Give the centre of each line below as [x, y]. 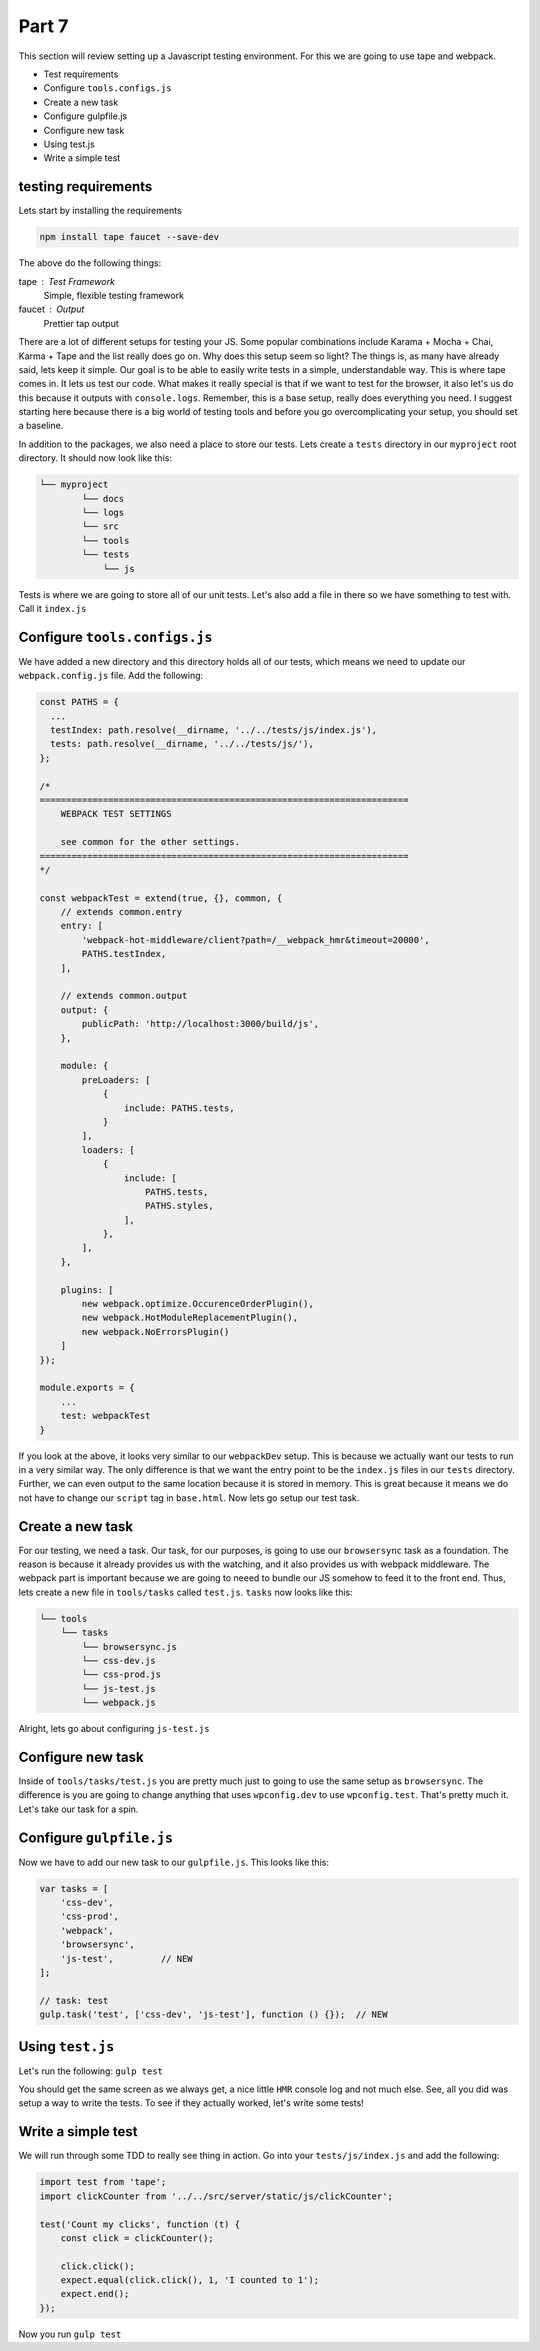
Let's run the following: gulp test [91, 2071]
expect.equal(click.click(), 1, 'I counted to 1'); [190, 2280]
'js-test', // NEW [127, 1958]
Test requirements [81, 74]
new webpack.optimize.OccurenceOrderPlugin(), [197, 1304]
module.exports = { [87, 1388]
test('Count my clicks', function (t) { [139, 2224]
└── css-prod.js [121, 1674]
